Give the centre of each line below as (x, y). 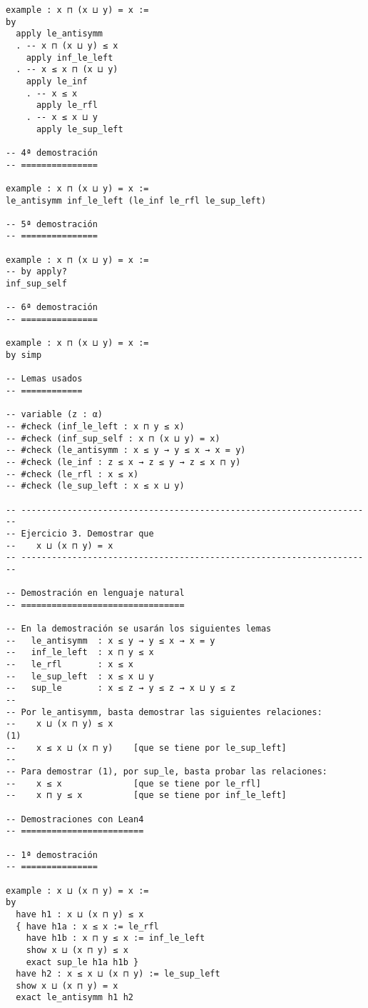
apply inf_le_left (70, 58)
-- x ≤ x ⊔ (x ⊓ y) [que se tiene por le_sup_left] (146, 748)
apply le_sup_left (80, 129)
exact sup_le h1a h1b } (82, 962)
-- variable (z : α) (55, 415)
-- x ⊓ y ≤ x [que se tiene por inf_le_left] (146, 795)
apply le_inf (57, 81)
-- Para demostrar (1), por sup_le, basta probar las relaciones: (167, 772)
